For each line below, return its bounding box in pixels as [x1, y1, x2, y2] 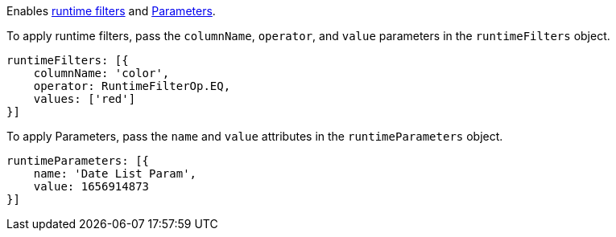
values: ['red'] [33, 92, 136, 105]
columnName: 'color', [33, 67, 170, 80]
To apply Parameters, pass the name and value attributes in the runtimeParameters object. [6, 129, 503, 143]
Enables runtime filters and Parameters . [6, 4, 216, 18]
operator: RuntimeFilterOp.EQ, [33, 80, 231, 92]
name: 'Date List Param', [33, 167, 197, 180]
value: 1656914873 [33, 180, 150, 193]
